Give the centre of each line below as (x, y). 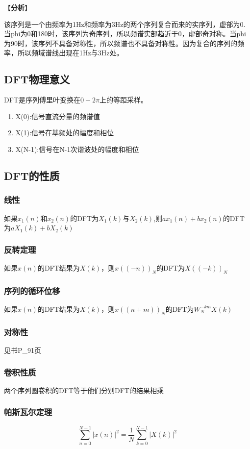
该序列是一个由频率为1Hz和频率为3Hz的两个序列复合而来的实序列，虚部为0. (125, 24)
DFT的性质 (32, 175)
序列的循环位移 (32, 290)
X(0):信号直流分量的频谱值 (58, 116)
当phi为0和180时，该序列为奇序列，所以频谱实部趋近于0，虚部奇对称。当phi (125, 34)
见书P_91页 (23, 350)
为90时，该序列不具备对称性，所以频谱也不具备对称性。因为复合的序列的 (121, 43)
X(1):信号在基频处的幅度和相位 (65, 133)
